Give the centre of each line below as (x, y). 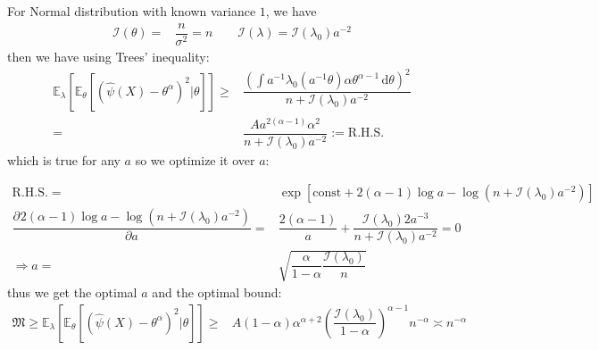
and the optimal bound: (217, 292)
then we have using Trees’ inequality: (108, 57)
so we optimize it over (195, 159)
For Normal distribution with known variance (132, 11)
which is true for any (64, 159)
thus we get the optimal (72, 292)
